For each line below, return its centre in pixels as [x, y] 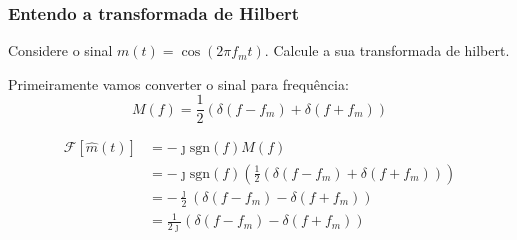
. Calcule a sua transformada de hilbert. [387, 50]
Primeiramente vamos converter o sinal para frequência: [178, 83]
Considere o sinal [60, 50]
